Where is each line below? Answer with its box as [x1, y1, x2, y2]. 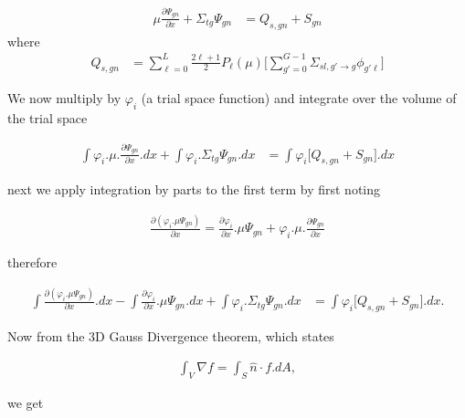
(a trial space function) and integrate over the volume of [141, 89, 457, 108]
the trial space [7, 109, 88, 128]
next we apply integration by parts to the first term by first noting [7, 180, 381, 199]
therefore [7, 253, 58, 272]
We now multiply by [7, 89, 122, 108]
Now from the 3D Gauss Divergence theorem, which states [7, 326, 334, 345]
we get [7, 393, 44, 413]
